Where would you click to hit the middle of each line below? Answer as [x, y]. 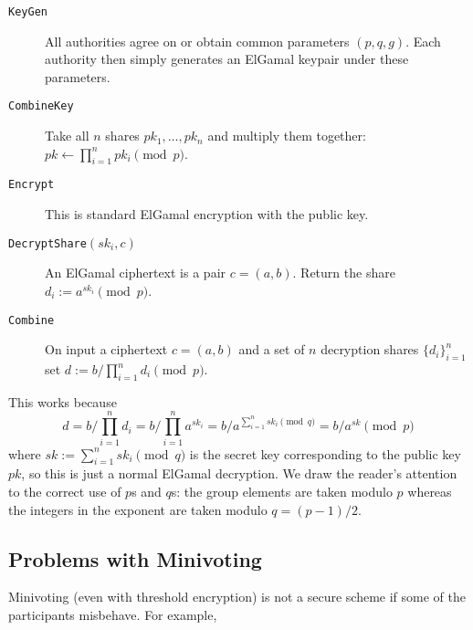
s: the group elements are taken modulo [282, 491]
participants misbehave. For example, [113, 614]
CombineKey [41, 106]
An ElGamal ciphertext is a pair [136, 273]
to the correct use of [65, 491]
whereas [430, 491]
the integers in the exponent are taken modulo [138, 509]
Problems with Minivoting [135, 558]
